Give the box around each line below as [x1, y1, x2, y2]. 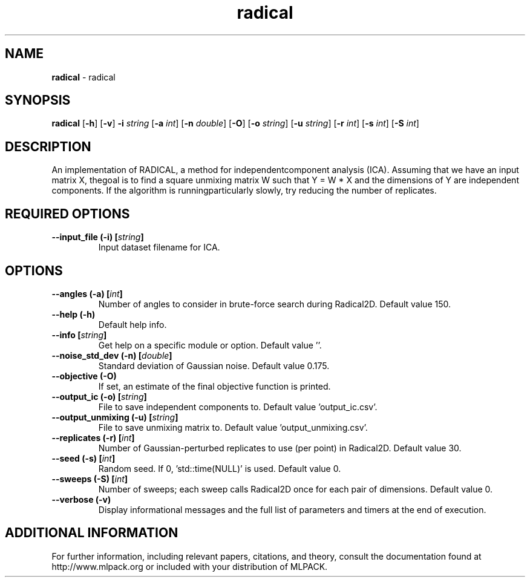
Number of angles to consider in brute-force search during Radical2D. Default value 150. [98, 298, 451, 309]
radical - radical [51, 71, 116, 82]
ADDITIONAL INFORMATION [5, 525, 178, 541]
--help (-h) [51, 309, 96, 319]
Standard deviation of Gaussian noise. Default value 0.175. [98, 360, 330, 371]
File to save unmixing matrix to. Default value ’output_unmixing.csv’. [98, 422, 368, 433]
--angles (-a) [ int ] [51, 288, 123, 299]
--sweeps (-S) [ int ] [51, 473, 128, 484]
